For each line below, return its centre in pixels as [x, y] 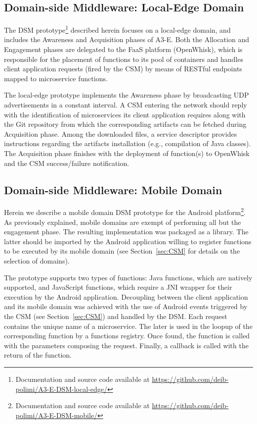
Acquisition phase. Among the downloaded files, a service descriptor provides [121, 133]
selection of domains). [37, 261]
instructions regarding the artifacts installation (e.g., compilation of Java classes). [128, 143]
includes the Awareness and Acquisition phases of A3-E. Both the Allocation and [127, 39]
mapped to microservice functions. [56, 78]
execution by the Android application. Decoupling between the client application [126, 296]
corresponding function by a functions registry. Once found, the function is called [127, 336]
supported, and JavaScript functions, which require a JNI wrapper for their [118, 287]
